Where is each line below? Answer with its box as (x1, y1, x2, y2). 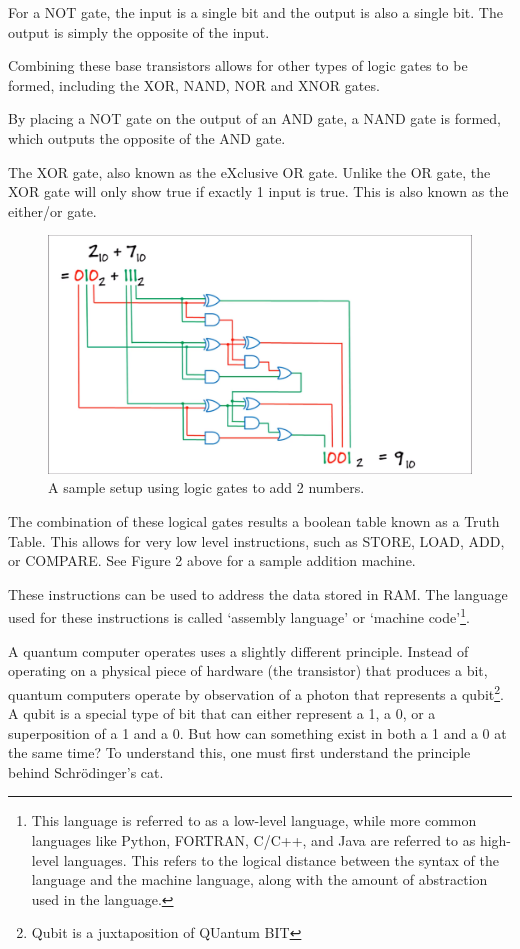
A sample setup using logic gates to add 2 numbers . (48, 477, 365, 498)
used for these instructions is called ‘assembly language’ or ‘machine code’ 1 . (8, 604, 470, 628)
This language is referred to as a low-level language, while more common (31, 810, 477, 831)
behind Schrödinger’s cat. (8, 761, 164, 782)
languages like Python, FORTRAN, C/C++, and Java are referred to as (31, 830, 476, 851)
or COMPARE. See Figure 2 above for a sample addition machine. (8, 550, 416, 571)
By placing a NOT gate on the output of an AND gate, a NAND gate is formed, (8, 108, 502, 129)
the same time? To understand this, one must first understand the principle (8, 742, 471, 763)
